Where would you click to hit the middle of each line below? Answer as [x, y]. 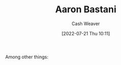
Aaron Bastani [86, 9]
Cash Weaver [86, 24]
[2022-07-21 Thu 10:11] [86, 33]
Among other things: [27, 57]
